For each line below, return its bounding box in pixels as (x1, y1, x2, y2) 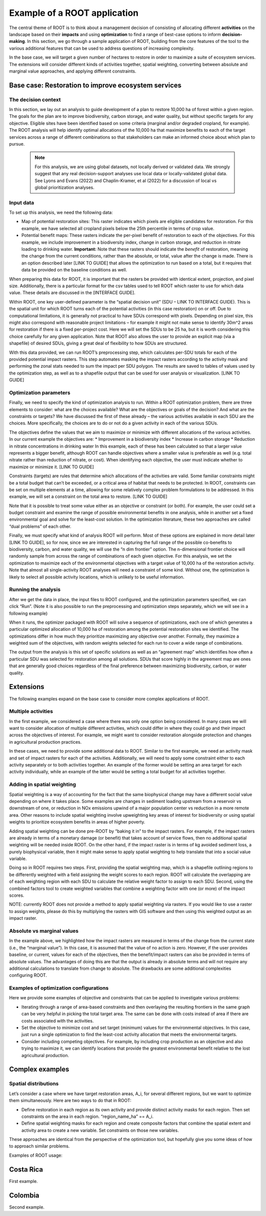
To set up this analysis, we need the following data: (9, 210, 113, 216)
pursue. (9, 141, 25, 147)
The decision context (9, 96, 61, 103)
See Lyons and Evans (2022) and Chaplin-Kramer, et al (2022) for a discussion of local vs (34, 178, 217, 184)
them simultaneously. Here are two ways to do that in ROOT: (9, 1098, 132, 1103)
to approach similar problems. (9, 1143, 70, 1149)
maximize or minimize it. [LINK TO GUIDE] (9, 464, 94, 470)
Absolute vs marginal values (9, 927, 79, 934)
